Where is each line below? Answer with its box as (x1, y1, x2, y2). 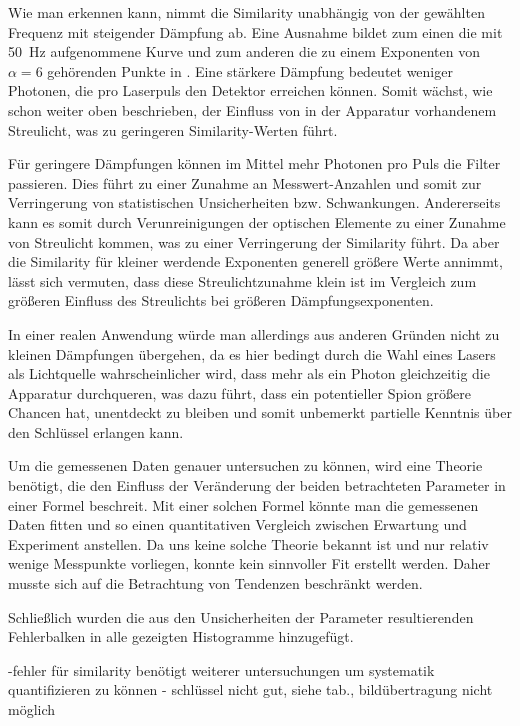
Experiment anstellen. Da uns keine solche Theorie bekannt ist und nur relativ (8, 533, 489, 554)
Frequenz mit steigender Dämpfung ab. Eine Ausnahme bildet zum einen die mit (8, 21, 503, 42)
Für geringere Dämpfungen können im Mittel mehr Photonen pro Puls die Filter (8, 153, 501, 174)
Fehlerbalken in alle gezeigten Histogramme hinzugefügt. (8, 626, 354, 647)
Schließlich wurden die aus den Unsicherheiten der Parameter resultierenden (8, 606, 474, 627)
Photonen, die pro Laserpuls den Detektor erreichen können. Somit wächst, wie (8, 80, 493, 101)
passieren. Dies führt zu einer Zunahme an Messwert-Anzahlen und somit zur (8, 172, 482, 193)
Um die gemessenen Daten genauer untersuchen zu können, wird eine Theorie (8, 455, 483, 476)
